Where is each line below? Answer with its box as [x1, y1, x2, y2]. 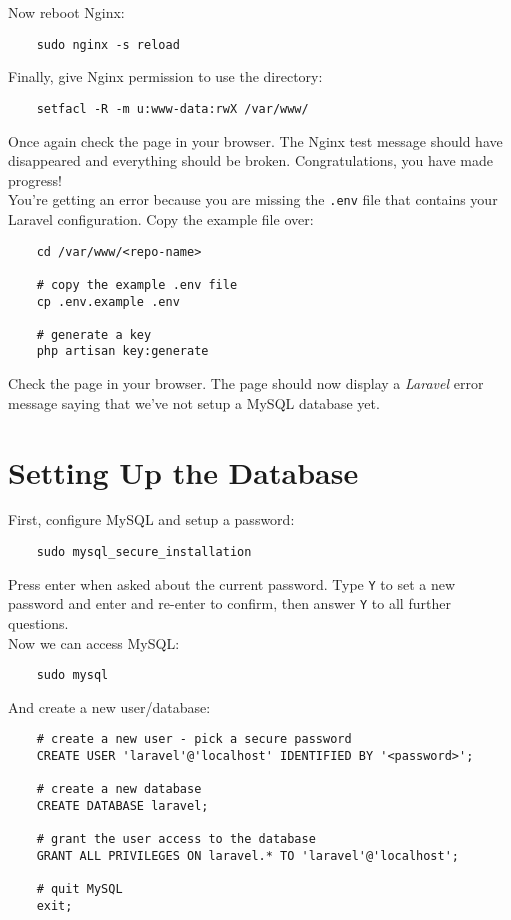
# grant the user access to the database [36, 832, 316, 847]
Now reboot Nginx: [8, 2, 125, 22]
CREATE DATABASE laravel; [36, 799, 209, 814]
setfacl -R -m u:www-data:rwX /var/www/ [36, 101, 309, 116]
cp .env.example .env [36, 294, 180, 309]
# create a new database [36, 782, 202, 797]
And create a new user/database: [8, 696, 211, 717]
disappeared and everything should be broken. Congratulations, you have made [8, 150, 493, 171]
